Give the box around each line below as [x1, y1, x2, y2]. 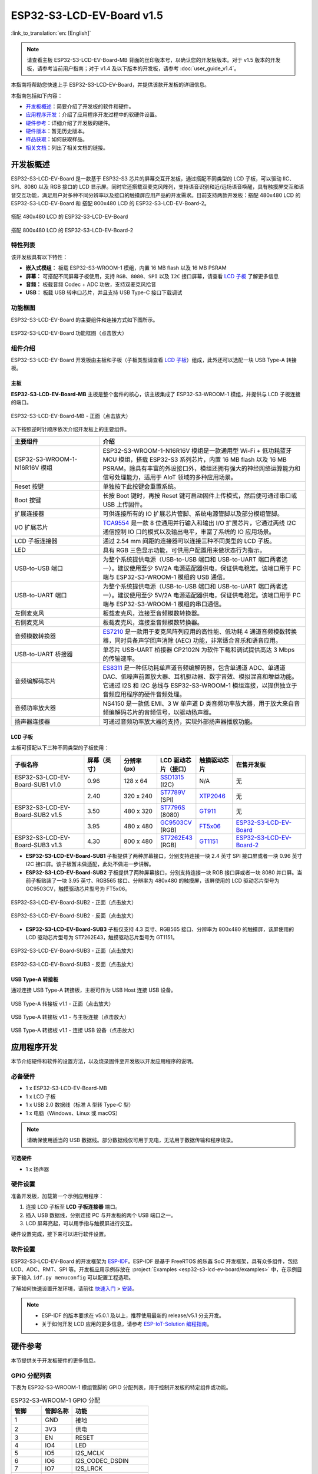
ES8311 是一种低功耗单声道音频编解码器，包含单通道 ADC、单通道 [102, 664, 286, 672]
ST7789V [160, 788, 185, 796]
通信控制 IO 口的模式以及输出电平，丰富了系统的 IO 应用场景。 [102, 528, 275, 536]
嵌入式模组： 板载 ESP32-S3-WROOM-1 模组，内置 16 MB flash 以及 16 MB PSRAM [25, 264, 227, 271]
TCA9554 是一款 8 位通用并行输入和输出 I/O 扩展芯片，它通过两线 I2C [102, 519, 296, 527]
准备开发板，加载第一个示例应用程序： [11, 1192, 104, 1199]
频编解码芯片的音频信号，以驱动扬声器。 [102, 708, 215, 716]
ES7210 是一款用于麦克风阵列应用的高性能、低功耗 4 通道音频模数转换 [102, 628, 297, 636]
